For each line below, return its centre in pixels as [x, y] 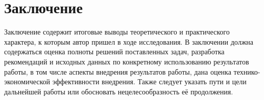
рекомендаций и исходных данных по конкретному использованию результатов [127, 61]
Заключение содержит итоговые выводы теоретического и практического [117, 32]
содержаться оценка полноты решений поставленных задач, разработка [114, 52]
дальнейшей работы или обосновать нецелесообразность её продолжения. [119, 91]
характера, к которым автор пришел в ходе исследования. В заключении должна [129, 41]
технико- [247, 71]
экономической [27, 81]
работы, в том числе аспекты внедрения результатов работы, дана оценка [118, 71]
